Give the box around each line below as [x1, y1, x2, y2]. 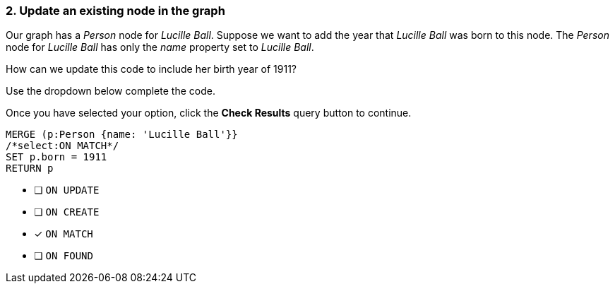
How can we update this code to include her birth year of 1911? [6, 63, 297, 76]
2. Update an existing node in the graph [6, 4, 225, 18]
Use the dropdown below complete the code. [6, 85, 215, 98]
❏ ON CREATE [34, 206, 100, 218]
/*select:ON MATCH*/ [6, 140, 119, 152]
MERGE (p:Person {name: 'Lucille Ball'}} [6, 129, 238, 141]
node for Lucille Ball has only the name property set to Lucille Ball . [6, 41, 314, 54]
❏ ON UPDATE [34, 184, 100, 196]
